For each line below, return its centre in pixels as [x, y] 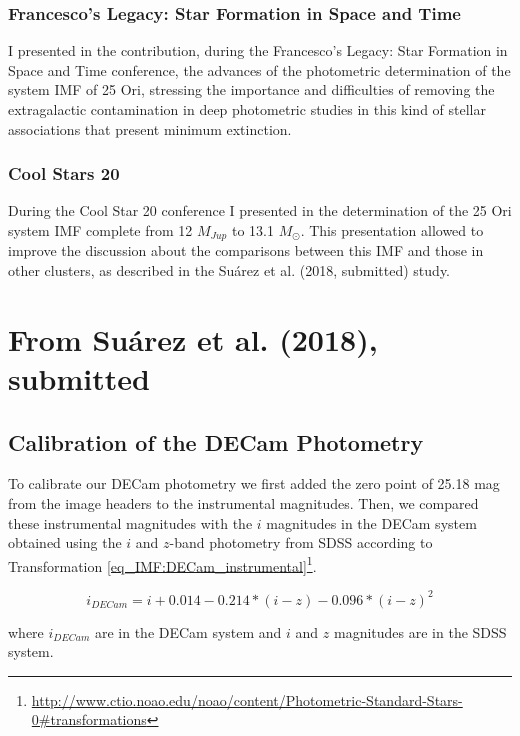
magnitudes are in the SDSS [420, 631]
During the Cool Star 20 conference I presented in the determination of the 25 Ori [260, 210]
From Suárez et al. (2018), [193, 338]
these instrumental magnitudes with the [130, 522]
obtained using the [65, 542]
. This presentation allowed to [392, 230]
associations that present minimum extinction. [150, 128]
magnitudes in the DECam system [371, 522]
